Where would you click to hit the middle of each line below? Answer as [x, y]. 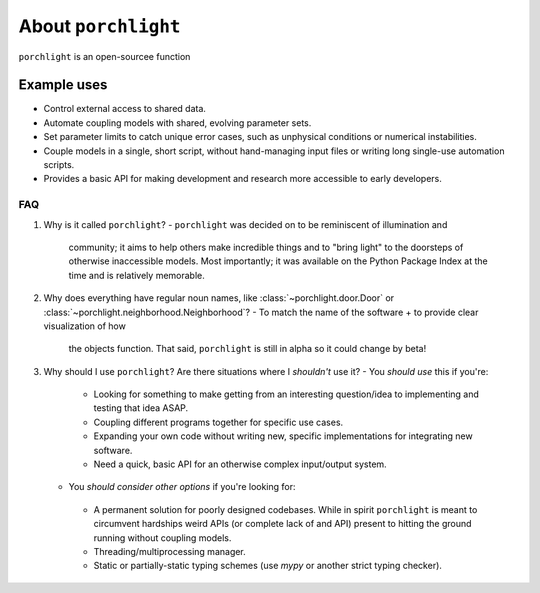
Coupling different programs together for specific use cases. [218, 422]
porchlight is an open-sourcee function [104, 56]
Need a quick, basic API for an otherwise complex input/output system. [240, 464]
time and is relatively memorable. [136, 275]
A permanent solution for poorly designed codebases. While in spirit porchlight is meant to [285, 509]
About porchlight [99, 26]
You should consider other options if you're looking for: [182, 487]
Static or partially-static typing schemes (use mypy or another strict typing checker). [267, 566]
